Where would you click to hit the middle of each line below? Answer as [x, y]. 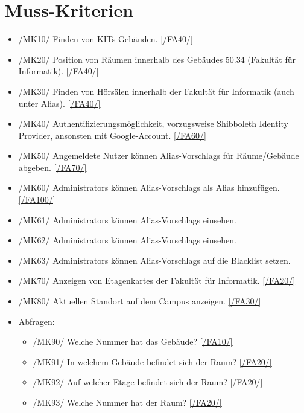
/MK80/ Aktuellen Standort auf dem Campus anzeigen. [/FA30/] [140, 301]
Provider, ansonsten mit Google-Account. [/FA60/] [112, 135]
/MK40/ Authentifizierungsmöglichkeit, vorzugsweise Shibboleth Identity [153, 123]
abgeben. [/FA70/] [52, 167]
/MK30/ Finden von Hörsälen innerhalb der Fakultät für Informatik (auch [156, 91]
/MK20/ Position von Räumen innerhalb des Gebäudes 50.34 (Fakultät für [157, 59]
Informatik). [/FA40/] [59, 71]
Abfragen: [36, 321]
